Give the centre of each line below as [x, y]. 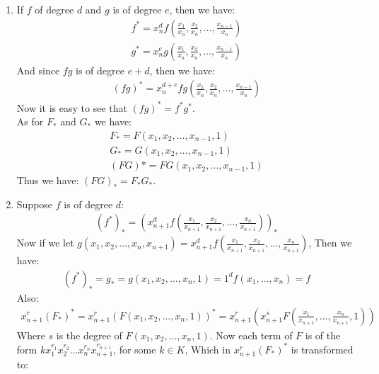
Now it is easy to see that [72, 107]
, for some [135, 349]
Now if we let [45, 243]
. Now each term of [251, 335]
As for [30, 121]
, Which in [208, 349]
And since [38, 70]
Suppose [35, 204]
